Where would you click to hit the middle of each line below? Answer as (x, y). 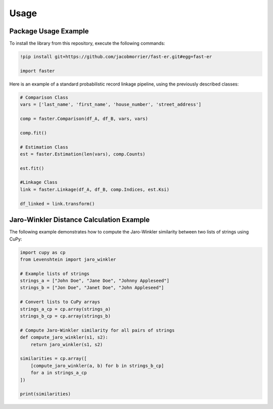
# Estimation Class (44, 147)
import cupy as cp (43, 252)
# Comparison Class (44, 97)
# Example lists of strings (55, 274)
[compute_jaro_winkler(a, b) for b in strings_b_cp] (97, 365)
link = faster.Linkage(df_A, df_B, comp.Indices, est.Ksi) (95, 189)
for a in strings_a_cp (59, 373)
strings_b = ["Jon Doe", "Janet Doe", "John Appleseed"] (92, 288)
